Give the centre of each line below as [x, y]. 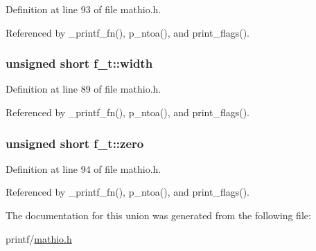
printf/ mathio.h [39, 238]
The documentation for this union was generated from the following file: [158, 215]
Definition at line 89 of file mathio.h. [84, 89]
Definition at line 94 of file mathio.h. [84, 168]
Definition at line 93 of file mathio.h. [84, 9]
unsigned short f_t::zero [75, 143]
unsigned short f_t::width [79, 63]
